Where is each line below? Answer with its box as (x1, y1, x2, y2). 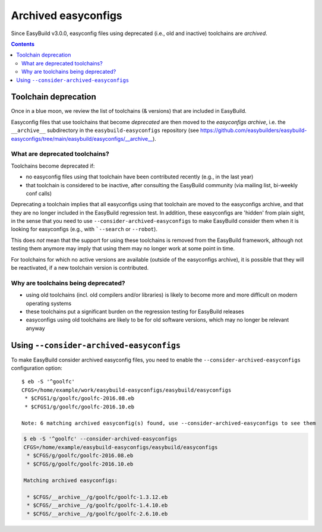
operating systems (26, 300, 71, 307)
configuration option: (11, 364, 62, 372)
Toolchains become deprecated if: (11, 162, 95, 169)
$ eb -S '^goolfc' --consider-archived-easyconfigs (23, 436, 178, 442)
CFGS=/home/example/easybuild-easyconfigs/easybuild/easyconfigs (23, 443, 218, 451)
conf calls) (26, 190, 52, 197)
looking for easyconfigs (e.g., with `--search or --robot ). (11, 226, 157, 233)
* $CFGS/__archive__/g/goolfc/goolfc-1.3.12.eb (27, 494, 168, 500)
